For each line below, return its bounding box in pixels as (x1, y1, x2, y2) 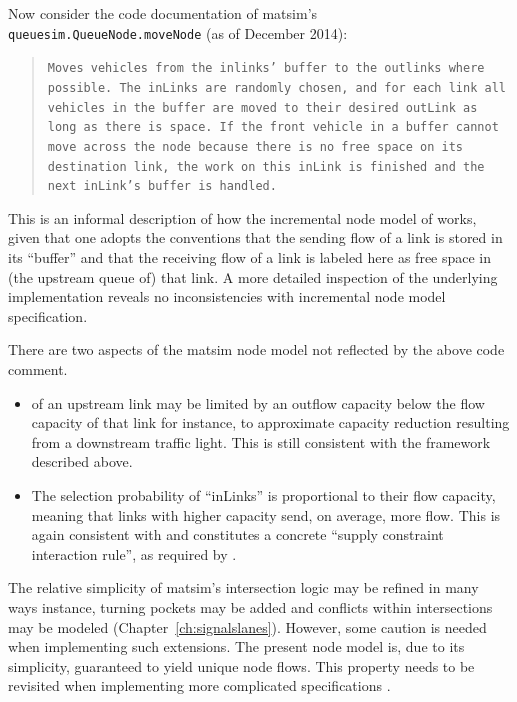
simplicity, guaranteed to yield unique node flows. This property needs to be (8, 655, 475, 676)
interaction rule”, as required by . (31, 543, 237, 564)
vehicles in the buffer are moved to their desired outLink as (47, 100, 478, 115)
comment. (8, 359, 68, 379)
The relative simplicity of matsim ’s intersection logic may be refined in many (8, 577, 479, 598)
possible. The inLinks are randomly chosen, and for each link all (47, 80, 506, 95)
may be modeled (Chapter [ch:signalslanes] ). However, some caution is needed (8, 616, 487, 637)
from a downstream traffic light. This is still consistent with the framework (31, 431, 491, 452)
